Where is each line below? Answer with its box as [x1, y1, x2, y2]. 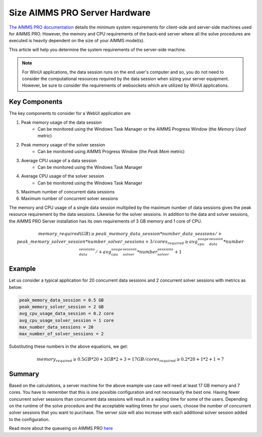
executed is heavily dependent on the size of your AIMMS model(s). [9, 38, 145, 44]
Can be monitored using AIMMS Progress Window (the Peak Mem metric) [37, 148, 185, 155]
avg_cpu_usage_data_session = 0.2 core [19, 311, 114, 316]
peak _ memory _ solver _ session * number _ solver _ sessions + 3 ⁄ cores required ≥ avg [17, 239, 198, 246]
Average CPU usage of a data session [21, 158, 97, 163]
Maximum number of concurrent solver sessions [21, 195, 118, 201]
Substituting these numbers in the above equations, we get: [9, 343, 128, 349]
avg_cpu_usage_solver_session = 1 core [19, 318, 114, 323]
